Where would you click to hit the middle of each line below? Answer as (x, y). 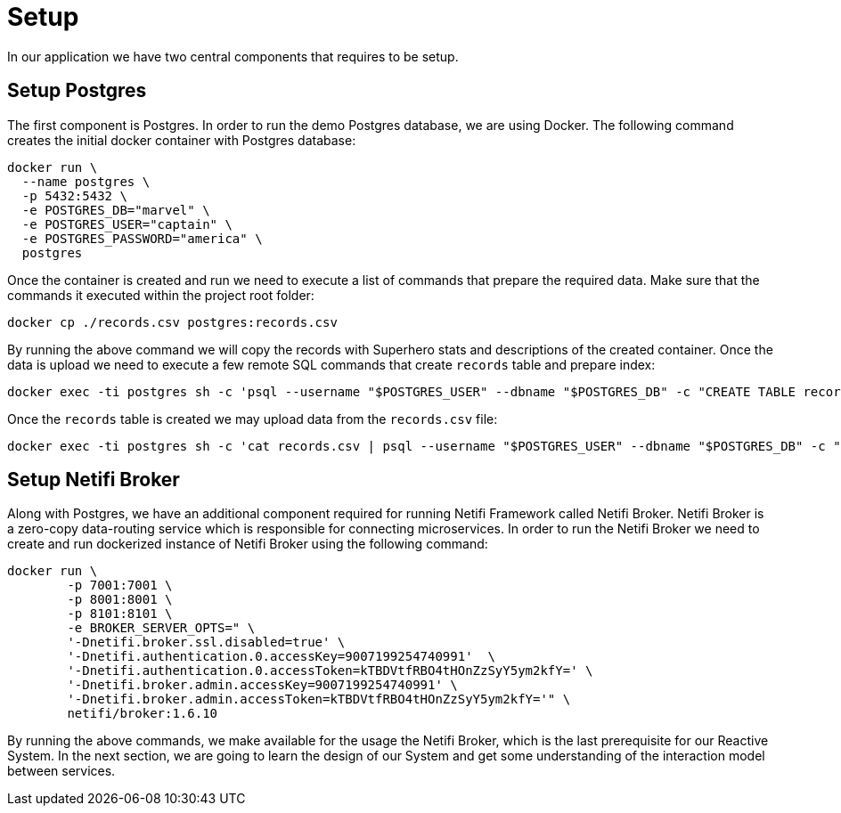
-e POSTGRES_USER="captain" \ (127, 224)
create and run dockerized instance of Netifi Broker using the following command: (248, 544)
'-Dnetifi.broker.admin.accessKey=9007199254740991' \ (262, 685)
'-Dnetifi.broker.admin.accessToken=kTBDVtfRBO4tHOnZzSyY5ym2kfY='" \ (319, 699)
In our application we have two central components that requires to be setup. (233, 56)
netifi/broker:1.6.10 (143, 714)
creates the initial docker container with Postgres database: (182, 140)
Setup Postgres (77, 91)
